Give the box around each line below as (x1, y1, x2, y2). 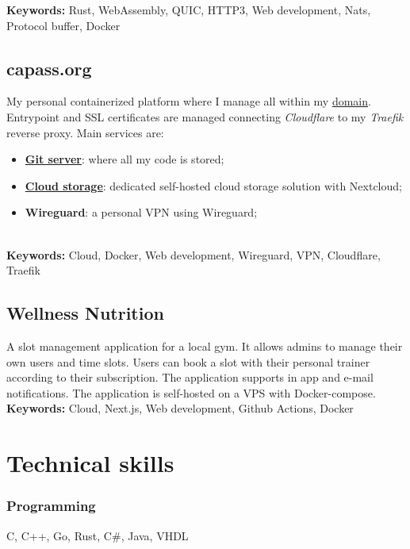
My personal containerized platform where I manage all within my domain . (6, 93, 371, 109)
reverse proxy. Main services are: (6, 124, 164, 140)
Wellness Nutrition (6, 301, 164, 325)
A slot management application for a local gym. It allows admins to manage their (6, 337, 403, 354)
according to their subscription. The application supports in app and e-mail (6, 369, 374, 386)
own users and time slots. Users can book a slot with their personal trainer (6, 353, 370, 370)
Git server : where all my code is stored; (25, 151, 224, 167)
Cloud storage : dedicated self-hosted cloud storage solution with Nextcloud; (25, 177, 402, 194)
